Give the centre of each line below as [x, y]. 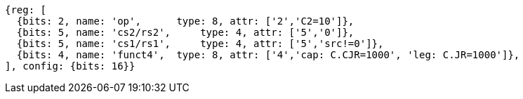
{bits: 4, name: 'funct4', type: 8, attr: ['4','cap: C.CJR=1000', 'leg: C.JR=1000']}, [268, 55]
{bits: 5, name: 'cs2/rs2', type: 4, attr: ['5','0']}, [185, 32]
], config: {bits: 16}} [70, 66]
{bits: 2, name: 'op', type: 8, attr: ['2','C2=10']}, [185, 21]
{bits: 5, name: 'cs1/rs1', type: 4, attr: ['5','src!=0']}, [200, 44]
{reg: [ [26, 10]
